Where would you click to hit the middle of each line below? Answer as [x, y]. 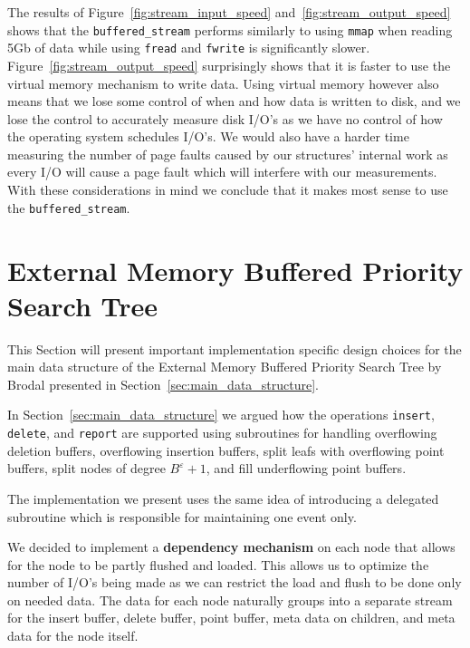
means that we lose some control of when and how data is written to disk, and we [234, 101]
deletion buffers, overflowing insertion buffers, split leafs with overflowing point [226, 450]
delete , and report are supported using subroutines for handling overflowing [222, 433]
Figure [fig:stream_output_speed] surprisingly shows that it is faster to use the [229, 65]
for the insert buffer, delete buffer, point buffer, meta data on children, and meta [231, 618]
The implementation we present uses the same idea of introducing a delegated [223, 498]
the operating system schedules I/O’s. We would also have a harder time [208, 136]
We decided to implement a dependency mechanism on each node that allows [231, 547]
